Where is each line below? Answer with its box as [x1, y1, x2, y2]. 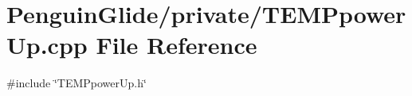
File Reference [96, 29, 257, 61]
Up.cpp [6, 29, 88, 61]
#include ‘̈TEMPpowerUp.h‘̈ [6, 75, 147, 91]
